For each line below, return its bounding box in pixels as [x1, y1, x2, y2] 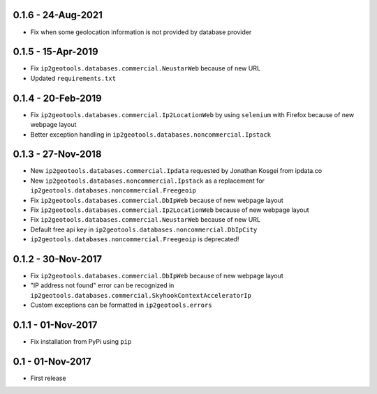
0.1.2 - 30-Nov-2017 [13, 253, 103, 265]
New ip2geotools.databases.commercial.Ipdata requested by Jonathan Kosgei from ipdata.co [30, 167, 323, 175]
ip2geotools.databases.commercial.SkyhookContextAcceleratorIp [30, 291, 251, 299]
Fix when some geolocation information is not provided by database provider [30, 28, 252, 36]
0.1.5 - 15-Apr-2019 [13, 46, 98, 58]
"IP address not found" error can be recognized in [30, 281, 175, 289]
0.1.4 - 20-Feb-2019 [13, 92, 102, 104]
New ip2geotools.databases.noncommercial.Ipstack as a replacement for [30, 176, 265, 185]
